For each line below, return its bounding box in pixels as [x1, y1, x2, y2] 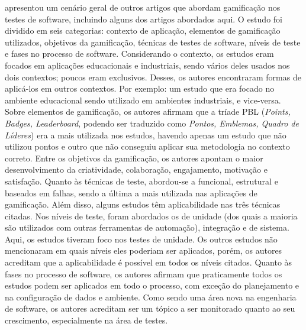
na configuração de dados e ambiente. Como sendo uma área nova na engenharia [5, 290, 297, 303]
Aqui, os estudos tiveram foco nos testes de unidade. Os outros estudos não [5, 232, 278, 245]
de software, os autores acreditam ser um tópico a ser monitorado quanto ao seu [5, 302, 295, 315]
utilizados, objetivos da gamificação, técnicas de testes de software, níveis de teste [5, 35, 301, 48]
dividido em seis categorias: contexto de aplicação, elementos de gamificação [5, 24, 281, 37]
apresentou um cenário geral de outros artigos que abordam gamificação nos [5, 1, 281, 13]
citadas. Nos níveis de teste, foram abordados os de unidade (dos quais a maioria [5, 209, 298, 222]
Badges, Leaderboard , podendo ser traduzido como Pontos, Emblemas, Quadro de [5, 117, 299, 129]
